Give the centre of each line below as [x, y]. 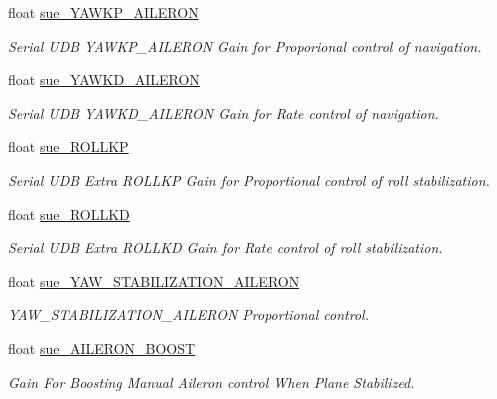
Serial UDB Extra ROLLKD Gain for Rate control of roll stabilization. [225, 247]
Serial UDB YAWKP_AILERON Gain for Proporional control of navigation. [245, 45]
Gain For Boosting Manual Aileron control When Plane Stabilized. [211, 381]
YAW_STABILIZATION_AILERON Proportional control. [188, 314]
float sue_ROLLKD [69, 213]
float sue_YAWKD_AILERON [104, 79]
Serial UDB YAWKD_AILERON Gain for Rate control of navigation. [223, 112]
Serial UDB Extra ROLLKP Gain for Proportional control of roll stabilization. [249, 179]
